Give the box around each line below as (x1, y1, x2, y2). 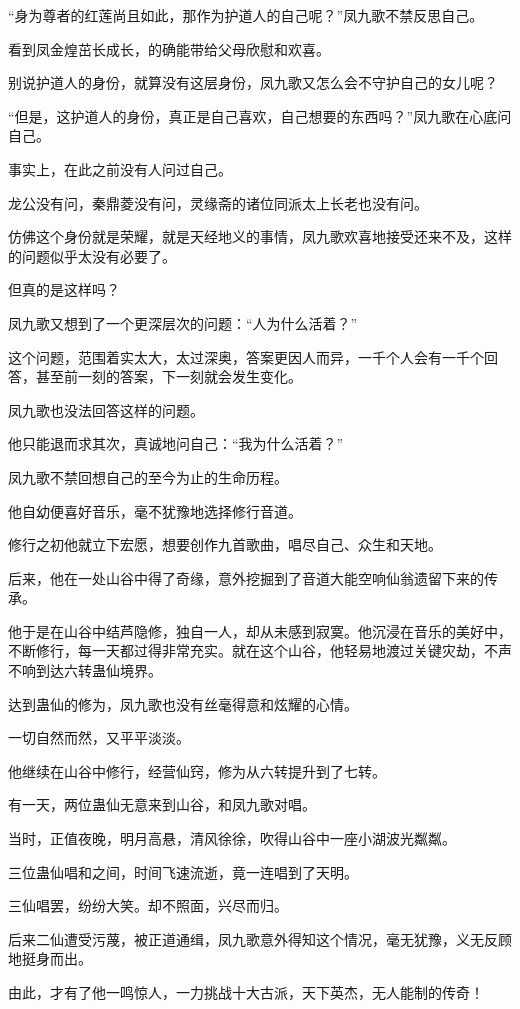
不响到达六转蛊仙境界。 (8, 660, 162, 681)
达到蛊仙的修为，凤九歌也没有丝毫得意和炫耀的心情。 (8, 693, 358, 714)
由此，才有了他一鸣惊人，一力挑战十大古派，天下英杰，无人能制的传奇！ (8, 982, 484, 1002)
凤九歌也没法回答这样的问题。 (8, 399, 204, 420)
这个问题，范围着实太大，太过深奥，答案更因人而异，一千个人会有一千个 (8, 346, 484, 367)
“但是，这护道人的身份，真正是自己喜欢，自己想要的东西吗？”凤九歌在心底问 (8, 105, 512, 126)
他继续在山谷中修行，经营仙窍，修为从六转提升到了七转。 (8, 760, 386, 781)
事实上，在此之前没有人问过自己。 (8, 158, 232, 179)
